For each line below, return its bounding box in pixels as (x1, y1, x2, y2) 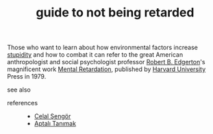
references (7, 99, 38, 107)
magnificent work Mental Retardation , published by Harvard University (7, 65, 206, 73)
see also (7, 85, 31, 94)
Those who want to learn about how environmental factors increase (7, 43, 199, 52)
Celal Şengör (34, 112, 71, 120)
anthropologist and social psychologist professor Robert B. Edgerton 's (7, 58, 205, 66)
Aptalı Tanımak (34, 120, 77, 128)
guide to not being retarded (36, 5, 195, 21)
